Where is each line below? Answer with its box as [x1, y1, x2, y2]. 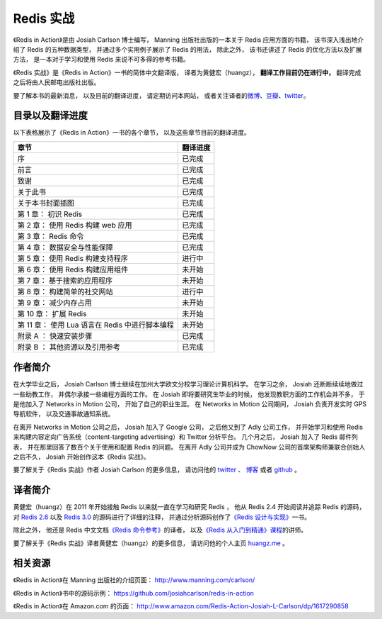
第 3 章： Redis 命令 [17, 231, 84, 241]
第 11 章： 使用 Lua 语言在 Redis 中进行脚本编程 [17, 320, 175, 330]
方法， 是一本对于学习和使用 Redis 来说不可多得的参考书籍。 [13, 55, 190, 64]
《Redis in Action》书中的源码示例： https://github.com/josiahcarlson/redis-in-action [13, 589, 255, 597]
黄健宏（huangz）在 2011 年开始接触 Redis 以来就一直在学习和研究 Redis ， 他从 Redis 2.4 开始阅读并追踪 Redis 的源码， [13, 503, 366, 511]
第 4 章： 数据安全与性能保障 [17, 242, 113, 252]
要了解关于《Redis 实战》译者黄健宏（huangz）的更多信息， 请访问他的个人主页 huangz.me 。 [13, 539, 289, 547]
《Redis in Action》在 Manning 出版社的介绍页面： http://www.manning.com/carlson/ [13, 576, 255, 584]
